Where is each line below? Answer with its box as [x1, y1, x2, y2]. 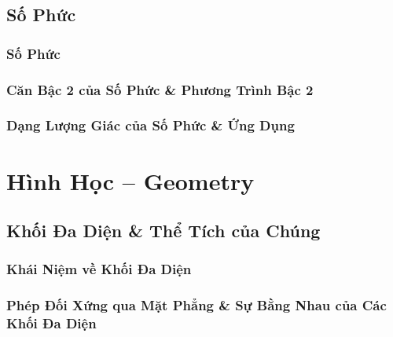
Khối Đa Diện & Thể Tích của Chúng [6, 218, 321, 243]
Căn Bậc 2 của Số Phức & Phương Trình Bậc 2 [6, 79, 314, 99]
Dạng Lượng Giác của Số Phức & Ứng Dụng [6, 115, 295, 135]
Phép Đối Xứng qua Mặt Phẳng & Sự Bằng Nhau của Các [6, 295, 387, 315]
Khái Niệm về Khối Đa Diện [6, 259, 192, 279]
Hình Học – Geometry [6, 164, 255, 196]
